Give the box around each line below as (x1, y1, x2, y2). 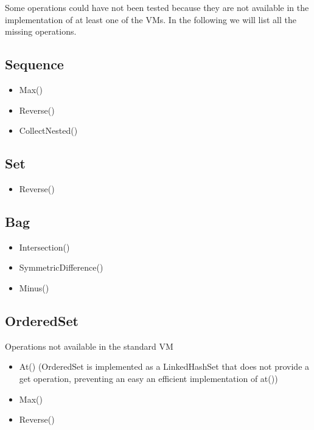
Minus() (19, 281, 49, 294)
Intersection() (19, 240, 70, 253)
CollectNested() (19, 124, 78, 137)
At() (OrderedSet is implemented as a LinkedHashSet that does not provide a (19, 360, 310, 373)
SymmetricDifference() (19, 261, 103, 274)
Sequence (5, 55, 64, 74)
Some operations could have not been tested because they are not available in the (5, 1, 309, 13)
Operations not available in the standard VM (5, 339, 173, 352)
